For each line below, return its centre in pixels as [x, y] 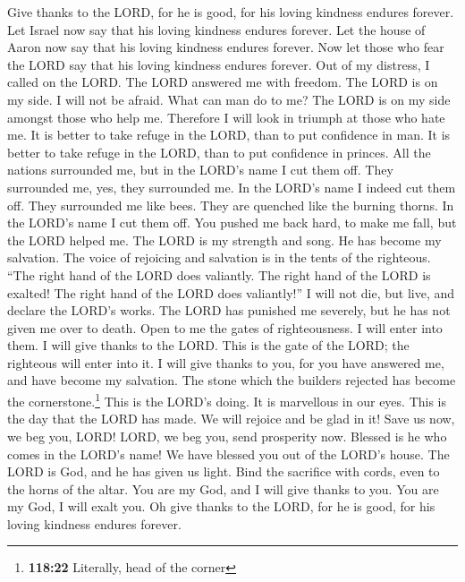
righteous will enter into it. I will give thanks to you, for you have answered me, [226, 362]
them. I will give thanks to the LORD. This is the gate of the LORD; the [208, 345]
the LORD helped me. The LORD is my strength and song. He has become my [224, 240]
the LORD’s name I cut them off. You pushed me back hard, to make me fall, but [232, 223]
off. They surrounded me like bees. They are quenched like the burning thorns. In [231, 205]
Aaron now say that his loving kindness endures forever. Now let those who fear [226, 47]
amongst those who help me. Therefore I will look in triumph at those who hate [226, 117]
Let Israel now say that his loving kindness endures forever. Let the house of [216, 29]
